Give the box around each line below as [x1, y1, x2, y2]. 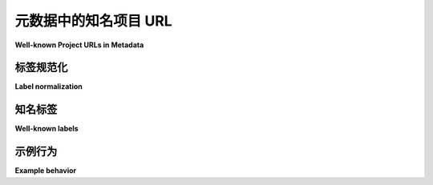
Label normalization [14, 82, 83, 91]
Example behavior [14, 166, 77, 175]
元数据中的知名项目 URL [14, 12, 172, 30]
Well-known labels [14, 124, 79, 134]
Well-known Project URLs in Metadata [14, 40, 144, 50]
